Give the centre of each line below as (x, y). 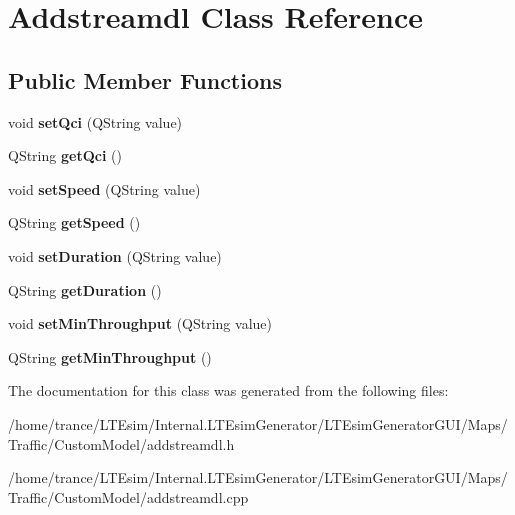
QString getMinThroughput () (110, 356)
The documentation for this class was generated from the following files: (228, 390)
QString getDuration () (85, 289)
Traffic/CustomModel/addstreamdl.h (121, 443)
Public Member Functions (145, 79)
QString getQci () (65, 155)
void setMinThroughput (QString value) (140, 323)
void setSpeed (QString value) (104, 188)
